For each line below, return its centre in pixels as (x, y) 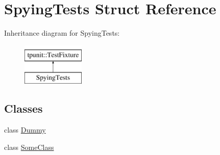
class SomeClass (29, 147)
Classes (23, 108)
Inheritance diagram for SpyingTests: (62, 33)
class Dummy (25, 130)
